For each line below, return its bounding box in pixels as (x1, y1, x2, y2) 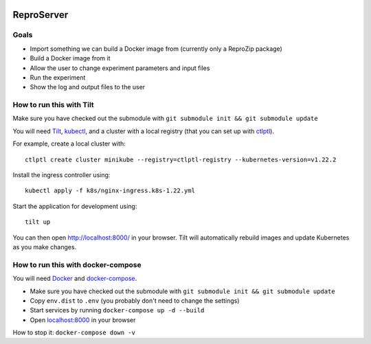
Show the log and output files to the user (30, 83, 146, 91)
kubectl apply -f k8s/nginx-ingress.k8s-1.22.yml (25, 187, 196, 195)
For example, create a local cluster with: (12, 139, 126, 148)
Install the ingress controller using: (12, 171, 111, 179)
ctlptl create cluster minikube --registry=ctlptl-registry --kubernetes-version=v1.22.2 (25, 155, 337, 163)
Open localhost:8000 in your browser (30, 316, 136, 324)
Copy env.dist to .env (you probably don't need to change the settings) (30, 296, 240, 305)
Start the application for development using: (12, 202, 137, 210)
